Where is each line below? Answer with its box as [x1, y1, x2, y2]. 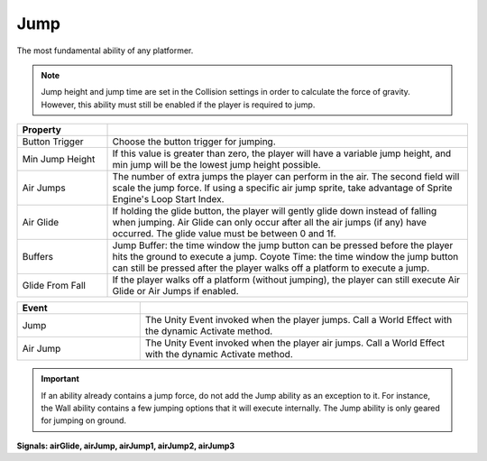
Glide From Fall [22, 280, 86, 292]
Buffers [22, 251, 54, 263]
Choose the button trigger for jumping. [112, 135, 277, 148]
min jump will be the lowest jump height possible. [112, 159, 321, 171]
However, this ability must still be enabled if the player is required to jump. [41, 99, 316, 110]
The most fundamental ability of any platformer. [16, 45, 194, 56]
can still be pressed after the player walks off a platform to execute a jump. [112, 262, 430, 274]
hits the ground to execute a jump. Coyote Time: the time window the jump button [112, 251, 459, 263]
